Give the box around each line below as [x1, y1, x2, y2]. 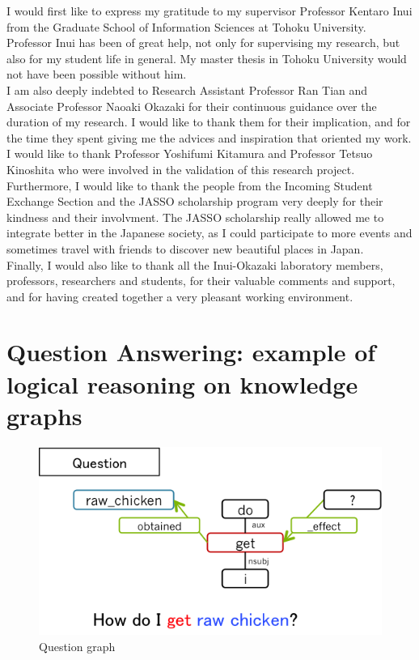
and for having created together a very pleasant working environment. [6, 287, 353, 304]
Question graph [39, 637, 116, 654]
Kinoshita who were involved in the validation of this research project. [6, 160, 355, 177]
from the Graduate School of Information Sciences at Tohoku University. [6, 18, 366, 35]
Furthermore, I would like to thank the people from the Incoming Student [6, 177, 373, 194]
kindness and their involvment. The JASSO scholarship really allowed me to [6, 208, 384, 225]
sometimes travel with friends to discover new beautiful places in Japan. [6, 240, 364, 257]
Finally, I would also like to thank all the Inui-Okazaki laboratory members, [6, 256, 383, 273]
